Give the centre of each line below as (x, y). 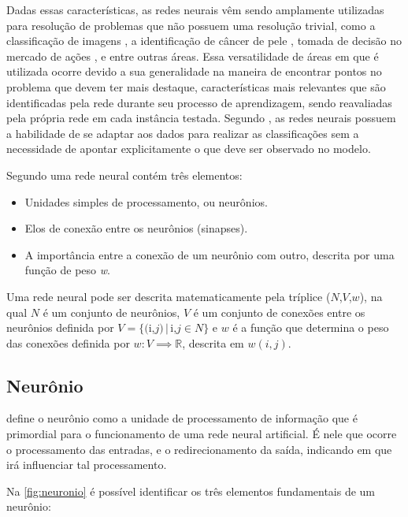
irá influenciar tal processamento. (87, 465)
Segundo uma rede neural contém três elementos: (124, 175)
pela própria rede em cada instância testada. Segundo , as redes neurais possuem (201, 118)
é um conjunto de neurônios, (111, 312)
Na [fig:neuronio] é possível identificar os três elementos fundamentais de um (191, 491)
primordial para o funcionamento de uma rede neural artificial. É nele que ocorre (202, 434)
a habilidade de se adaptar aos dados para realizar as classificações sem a (183, 133)
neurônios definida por (60, 327)
